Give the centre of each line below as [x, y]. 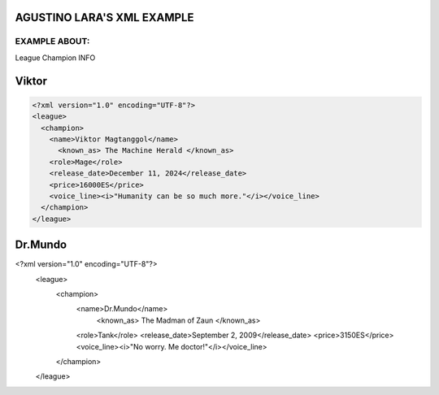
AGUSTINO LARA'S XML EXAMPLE [104, 17]
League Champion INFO [55, 58]
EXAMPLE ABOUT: [52, 41]
